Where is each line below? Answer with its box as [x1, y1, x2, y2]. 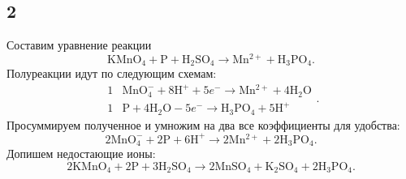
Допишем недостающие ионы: [6, 145, 156, 162]
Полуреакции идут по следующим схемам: [6, 65, 217, 82]
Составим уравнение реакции [6, 36, 152, 53]
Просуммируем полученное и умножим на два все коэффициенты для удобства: [6, 116, 400, 133]
